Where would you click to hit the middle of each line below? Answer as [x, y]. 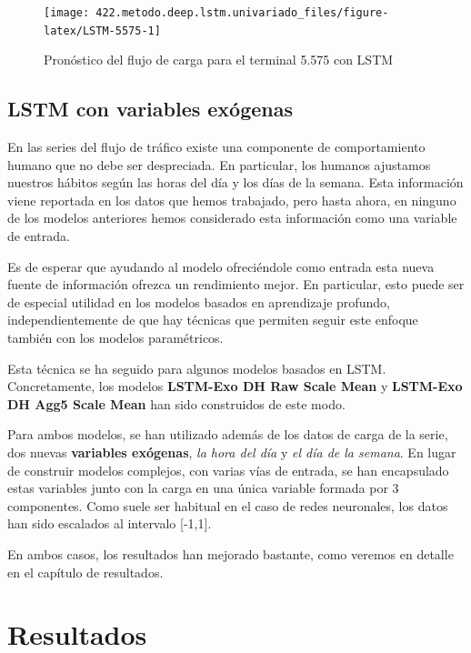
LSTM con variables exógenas [150, 109]
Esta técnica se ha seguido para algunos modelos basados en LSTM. [197, 368]
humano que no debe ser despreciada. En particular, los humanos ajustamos [219, 164]
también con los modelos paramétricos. [115, 338]
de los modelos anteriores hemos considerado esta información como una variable [232, 218]
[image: [67, 13]
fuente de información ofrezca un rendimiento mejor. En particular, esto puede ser [236, 284]
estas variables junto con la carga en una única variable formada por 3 [203, 488]
